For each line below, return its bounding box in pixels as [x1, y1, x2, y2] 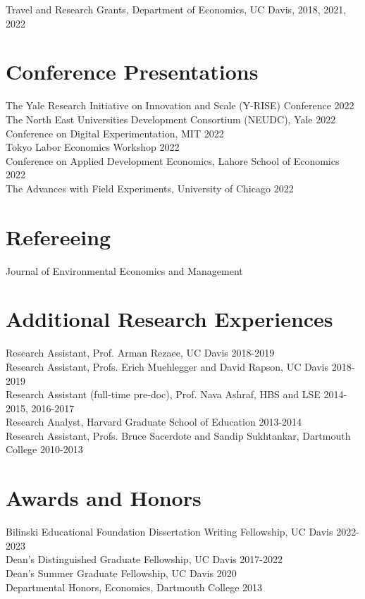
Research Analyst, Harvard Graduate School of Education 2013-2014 [6, 414, 302, 429]
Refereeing [6, 222, 111, 251]
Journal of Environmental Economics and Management [6, 263, 243, 278]
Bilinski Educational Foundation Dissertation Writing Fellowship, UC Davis [6, 524, 333, 539]
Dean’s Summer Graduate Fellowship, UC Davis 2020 [6, 565, 237, 580]
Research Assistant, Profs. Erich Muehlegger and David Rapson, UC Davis [6, 359, 329, 373]
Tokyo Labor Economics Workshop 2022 [6, 140, 180, 154]
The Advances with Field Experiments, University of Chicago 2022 [6, 180, 294, 195]
